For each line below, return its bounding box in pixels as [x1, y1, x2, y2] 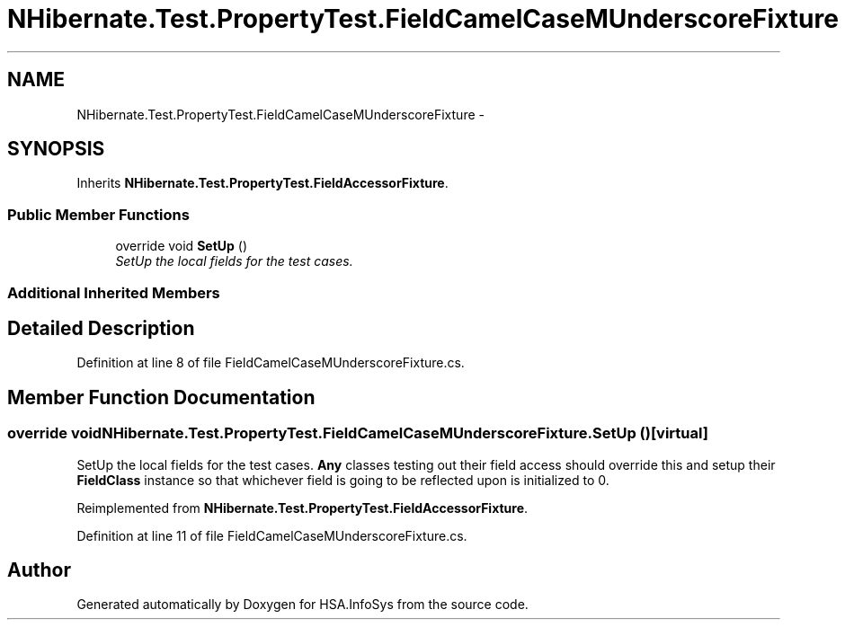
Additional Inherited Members [7, 283, 220, 302]
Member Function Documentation [7, 385, 316, 409]
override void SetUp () [115, 238, 247, 254]
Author [7, 559, 71, 582]
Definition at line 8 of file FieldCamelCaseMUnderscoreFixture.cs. [76, 355, 465, 371]
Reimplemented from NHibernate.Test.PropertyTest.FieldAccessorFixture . [76, 499, 529, 516]
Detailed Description [7, 316, 195, 340]
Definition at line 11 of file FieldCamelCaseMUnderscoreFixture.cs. [76, 527, 467, 543]
